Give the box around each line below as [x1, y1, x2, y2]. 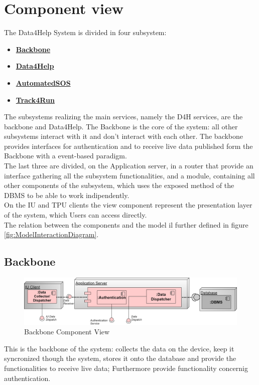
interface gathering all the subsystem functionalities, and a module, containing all [4, 170, 255, 180]
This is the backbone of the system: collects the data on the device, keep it [4, 343, 234, 353]
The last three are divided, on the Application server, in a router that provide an [4, 160, 253, 171]
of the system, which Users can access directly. [4, 210, 147, 220]
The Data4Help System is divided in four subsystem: [4, 27, 167, 38]
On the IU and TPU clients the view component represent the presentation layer [4, 200, 252, 210]
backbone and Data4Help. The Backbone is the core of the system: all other [4, 121, 238, 131]
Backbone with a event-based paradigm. [4, 150, 127, 161]
